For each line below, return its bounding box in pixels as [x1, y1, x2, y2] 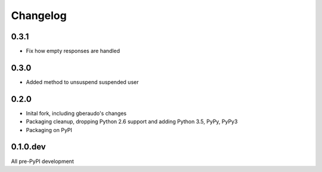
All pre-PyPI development [11, 158, 74, 165]
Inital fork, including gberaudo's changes [26, 110, 127, 117]
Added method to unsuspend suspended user [26, 78, 139, 86]
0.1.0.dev [11, 142, 46, 152]
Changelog [11, 9, 67, 22]
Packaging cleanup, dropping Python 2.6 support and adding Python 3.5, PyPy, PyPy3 [26, 118, 238, 125]
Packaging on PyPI [26, 126, 73, 133]
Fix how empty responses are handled [26, 48, 120, 55]
